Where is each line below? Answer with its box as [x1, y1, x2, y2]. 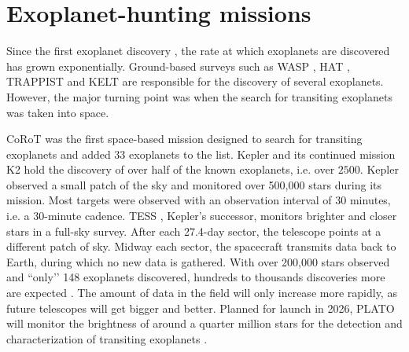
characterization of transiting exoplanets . [6, 330, 208, 346]
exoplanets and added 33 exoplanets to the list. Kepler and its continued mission [6, 145, 396, 162]
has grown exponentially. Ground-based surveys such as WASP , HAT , [6, 57, 350, 74]
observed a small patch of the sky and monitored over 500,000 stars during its [6, 176, 382, 192]
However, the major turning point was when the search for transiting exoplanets [6, 88, 392, 104]
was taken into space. [6, 104, 109, 120]
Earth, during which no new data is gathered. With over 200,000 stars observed [6, 253, 390, 269]
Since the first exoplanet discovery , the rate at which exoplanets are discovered [6, 42, 390, 59]
